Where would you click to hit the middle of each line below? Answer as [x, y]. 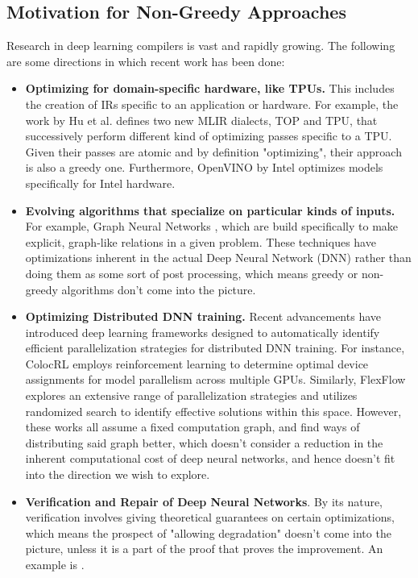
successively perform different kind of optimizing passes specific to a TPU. [209, 136]
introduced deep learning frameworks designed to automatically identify [203, 332]
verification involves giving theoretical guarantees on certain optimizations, [210, 517]
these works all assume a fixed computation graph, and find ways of [192, 427]
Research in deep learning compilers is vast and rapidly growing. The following [201, 46]
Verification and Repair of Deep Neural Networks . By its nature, [204, 501]
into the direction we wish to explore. [118, 474]
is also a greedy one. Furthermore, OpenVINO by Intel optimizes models [204, 167]
